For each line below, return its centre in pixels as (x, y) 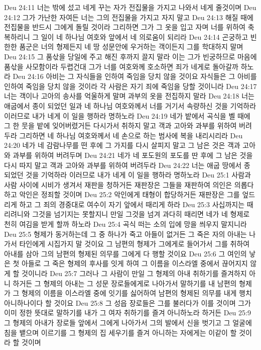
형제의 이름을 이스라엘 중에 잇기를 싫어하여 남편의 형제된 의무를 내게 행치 (137, 293)
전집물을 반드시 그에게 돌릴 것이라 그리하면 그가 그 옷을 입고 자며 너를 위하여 (125, 27)
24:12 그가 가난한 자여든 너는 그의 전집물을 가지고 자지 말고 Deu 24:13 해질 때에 (129, 17)
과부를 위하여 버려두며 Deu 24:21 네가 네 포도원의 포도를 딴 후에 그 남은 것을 (133, 155)
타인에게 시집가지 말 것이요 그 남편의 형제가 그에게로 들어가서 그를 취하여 (135, 244)
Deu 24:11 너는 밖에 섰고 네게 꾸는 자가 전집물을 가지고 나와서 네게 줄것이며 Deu (130, 7)
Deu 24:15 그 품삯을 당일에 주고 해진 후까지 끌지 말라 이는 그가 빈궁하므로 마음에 (130, 56)
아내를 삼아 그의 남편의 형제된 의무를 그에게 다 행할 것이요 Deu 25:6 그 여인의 (125, 253)
